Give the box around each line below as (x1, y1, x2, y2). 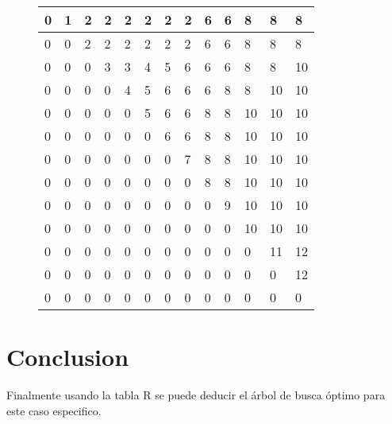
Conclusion (6, 340, 129, 373)
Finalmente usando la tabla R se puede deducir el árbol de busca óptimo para (6, 387, 386, 403)
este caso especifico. (6, 402, 102, 418)
